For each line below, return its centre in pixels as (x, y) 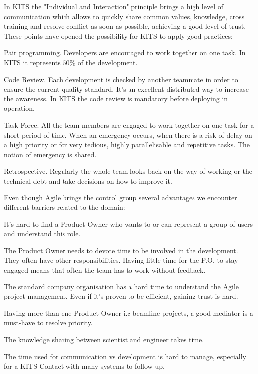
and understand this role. (42, 234)
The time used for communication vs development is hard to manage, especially (125, 356)
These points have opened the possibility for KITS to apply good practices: (118, 36)
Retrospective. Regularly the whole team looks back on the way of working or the (128, 171)
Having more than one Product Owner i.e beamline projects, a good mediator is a (129, 313)
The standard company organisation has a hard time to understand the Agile (121, 286)
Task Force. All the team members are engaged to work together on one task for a (129, 125)
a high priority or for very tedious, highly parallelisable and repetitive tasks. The (127, 144)
